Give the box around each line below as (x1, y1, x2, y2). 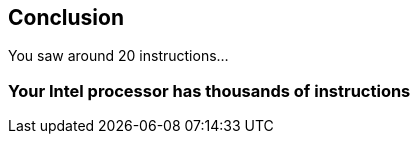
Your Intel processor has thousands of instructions (8, 80, 411, 101)
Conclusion (8, 5, 125, 30)
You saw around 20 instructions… (8, 47, 229, 65)
